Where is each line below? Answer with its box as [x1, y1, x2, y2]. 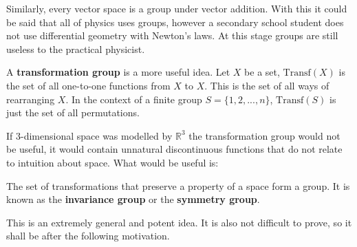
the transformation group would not [188, 128, 340, 142]
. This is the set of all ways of [204, 78, 329, 92]
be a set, [244, 65, 280, 79]
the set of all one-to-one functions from [6, 78, 171, 92]
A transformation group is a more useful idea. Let [6, 65, 230, 79]
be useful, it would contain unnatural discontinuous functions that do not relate [6, 142, 343, 156]
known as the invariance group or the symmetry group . [6, 192, 260, 206]
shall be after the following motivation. [6, 228, 170, 243]
